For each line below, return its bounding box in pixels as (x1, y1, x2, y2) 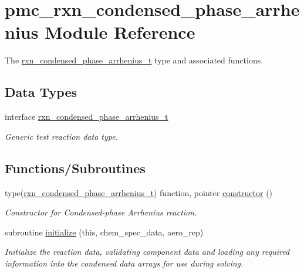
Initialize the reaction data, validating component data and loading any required (5, 245, 290, 258)
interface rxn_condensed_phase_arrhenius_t (5, 110, 168, 123)
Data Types (5, 83, 77, 101)
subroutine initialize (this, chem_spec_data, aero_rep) (5, 225, 204, 238)
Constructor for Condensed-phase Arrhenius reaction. (5, 206, 197, 218)
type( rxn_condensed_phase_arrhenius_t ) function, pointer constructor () (5, 186, 273, 198)
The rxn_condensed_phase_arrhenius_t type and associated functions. (5, 54, 264, 66)
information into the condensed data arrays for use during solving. (5, 257, 244, 269)
